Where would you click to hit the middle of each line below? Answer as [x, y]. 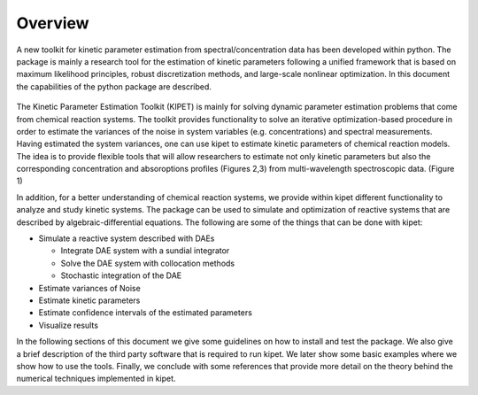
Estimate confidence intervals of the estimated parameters [145, 313]
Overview [53, 23]
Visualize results [69, 325]
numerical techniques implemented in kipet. [96, 379]
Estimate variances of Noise [89, 288]
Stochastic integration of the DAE [121, 275]
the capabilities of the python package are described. [114, 86]
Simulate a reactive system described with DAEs [127, 238]
